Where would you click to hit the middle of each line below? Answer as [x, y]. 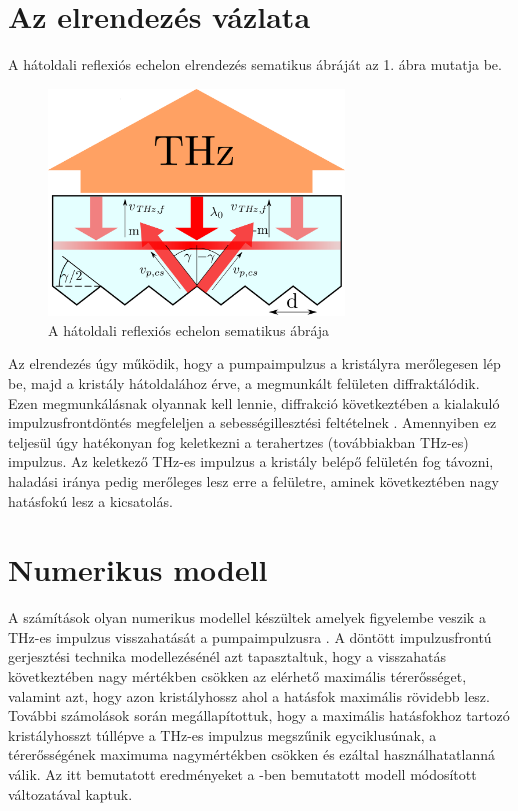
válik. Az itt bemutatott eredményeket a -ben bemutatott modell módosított [242, 774]
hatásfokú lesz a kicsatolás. [90, 500]
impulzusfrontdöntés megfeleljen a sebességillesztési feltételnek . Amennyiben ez [252, 422]
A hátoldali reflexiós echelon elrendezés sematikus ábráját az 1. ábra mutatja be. [255, 64]
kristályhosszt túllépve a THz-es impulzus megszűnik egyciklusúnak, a [222, 734]
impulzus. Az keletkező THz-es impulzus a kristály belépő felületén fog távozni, [251, 461]
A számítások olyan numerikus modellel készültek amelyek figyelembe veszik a [247, 617]
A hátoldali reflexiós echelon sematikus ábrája [189, 329]
